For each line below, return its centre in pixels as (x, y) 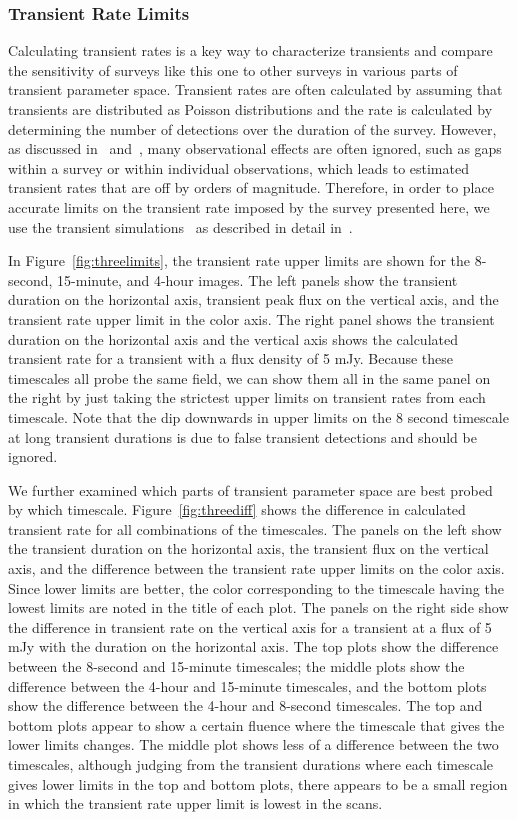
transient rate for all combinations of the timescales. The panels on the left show (255, 528)
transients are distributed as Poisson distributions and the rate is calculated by (250, 109)
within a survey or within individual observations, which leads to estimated (238, 167)
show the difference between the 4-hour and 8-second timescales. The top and (245, 705)
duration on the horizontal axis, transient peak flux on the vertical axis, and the (253, 299)
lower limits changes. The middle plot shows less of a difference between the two (253, 744)
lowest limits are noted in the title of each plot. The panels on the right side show (258, 607)
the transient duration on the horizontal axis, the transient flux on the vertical (248, 548)
